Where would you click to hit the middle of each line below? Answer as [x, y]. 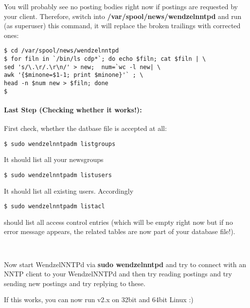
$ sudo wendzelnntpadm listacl [54, 207]
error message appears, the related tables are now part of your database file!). [120, 231]
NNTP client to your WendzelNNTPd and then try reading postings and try [118, 274]
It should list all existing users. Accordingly [69, 190]
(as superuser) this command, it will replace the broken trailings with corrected [122, 26]
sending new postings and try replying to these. [75, 283]
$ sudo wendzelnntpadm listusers [58, 175]
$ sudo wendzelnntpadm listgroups [60, 144]
